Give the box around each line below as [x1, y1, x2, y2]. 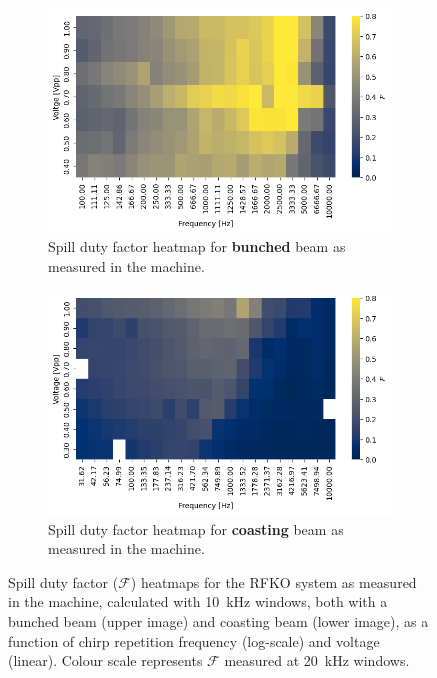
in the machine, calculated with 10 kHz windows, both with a [8, 591, 388, 612]
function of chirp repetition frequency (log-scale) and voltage [8, 630, 380, 651]
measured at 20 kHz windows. [224, 650, 410, 671]
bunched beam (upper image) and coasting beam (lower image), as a [8, 610, 429, 631]
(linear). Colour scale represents [8, 650, 203, 671]
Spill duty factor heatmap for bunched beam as [48, 236, 346, 257]
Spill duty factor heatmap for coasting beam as [48, 518, 344, 539]
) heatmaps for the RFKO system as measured [130, 571, 417, 592]
